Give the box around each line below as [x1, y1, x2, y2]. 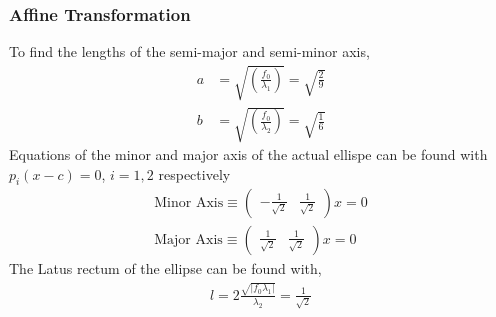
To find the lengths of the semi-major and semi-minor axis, [9, 41, 370, 62]
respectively [158, 163, 231, 184]
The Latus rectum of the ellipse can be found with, [9, 258, 322, 279]
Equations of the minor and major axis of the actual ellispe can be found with [9, 143, 488, 164]
